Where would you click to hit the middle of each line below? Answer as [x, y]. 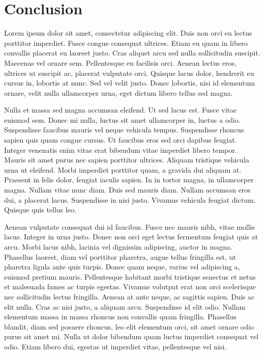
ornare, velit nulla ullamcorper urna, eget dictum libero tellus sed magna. [119, 92]
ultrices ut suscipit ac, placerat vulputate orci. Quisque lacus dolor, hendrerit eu [129, 73]
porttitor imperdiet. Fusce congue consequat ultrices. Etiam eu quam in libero [126, 43]
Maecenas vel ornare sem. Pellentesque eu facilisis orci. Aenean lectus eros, [120, 62]
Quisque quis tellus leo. [40, 210]
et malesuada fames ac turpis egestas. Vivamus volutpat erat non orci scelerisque [130, 286]
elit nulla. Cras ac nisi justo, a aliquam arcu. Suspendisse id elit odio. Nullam [125, 306]
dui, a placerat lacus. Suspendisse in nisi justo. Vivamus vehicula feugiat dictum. [130, 199]
